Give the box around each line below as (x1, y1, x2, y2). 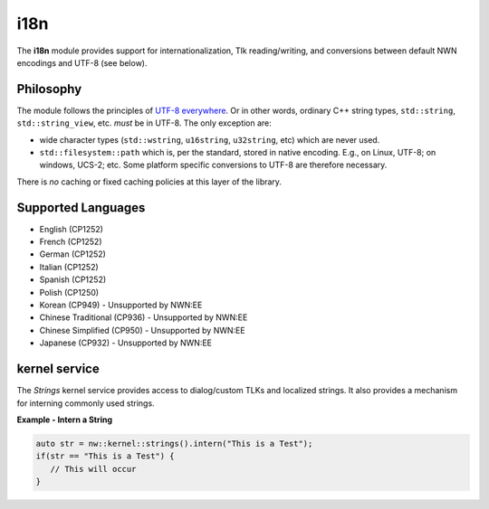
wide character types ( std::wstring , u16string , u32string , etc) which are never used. (39, 134, 380, 145)
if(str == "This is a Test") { (35, 451, 176, 461)
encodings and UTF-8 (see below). (16, 57, 148, 68)
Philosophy (16, 81, 82, 97)
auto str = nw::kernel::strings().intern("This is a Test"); (35, 438, 313, 448)
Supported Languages (16, 200, 146, 215)
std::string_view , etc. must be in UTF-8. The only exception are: (16, 118, 272, 128)
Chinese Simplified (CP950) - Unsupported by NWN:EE (39, 325, 245, 335)
